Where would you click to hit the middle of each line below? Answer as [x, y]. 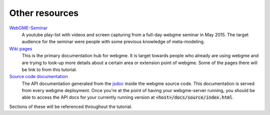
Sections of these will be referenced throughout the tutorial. [71, 107]
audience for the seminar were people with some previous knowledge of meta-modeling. [113, 42]
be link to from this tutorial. [49, 69]
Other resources [44, 13]
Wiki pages [21, 49]
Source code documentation [38, 77]
